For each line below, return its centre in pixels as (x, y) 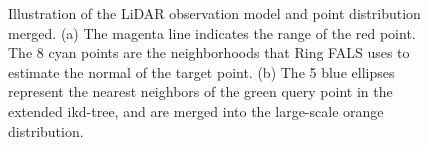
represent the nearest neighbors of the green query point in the (200, 91)
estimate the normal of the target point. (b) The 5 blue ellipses (201, 71)
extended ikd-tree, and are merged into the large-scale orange (196, 110)
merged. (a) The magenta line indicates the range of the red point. (212, 32)
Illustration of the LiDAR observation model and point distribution (214, 13)
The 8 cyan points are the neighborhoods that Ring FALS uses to (209, 52)
